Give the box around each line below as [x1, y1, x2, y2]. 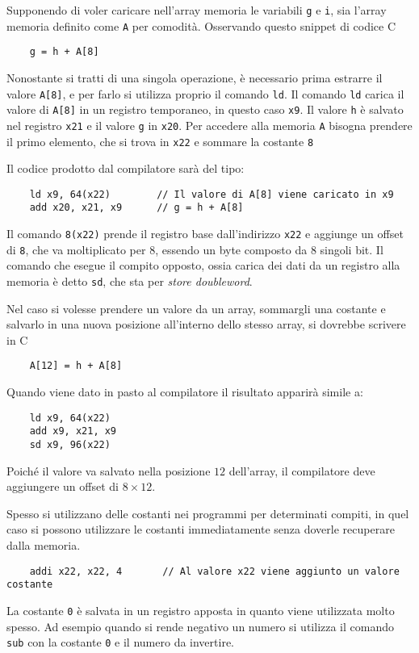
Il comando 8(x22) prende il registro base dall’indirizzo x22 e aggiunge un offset [6, 225, 404, 242]
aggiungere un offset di [6, 478, 119, 495]
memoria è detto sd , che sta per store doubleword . [6, 273, 253, 289]
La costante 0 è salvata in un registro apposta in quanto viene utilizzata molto [6, 601, 395, 618]
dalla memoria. [6, 537, 81, 554]
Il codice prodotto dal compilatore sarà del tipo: [6, 160, 245, 177]
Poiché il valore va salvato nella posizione [6, 462, 211, 479]
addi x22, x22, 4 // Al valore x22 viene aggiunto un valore [29, 565, 400, 577]
